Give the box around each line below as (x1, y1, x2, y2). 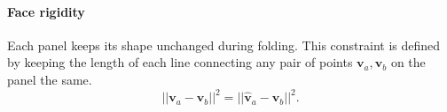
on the (390, 53, 426, 71)
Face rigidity (7, 2, 85, 20)
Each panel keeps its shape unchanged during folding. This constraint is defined (7, 35, 441, 54)
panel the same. (7, 70, 92, 88)
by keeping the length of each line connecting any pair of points (7, 53, 353, 71)
